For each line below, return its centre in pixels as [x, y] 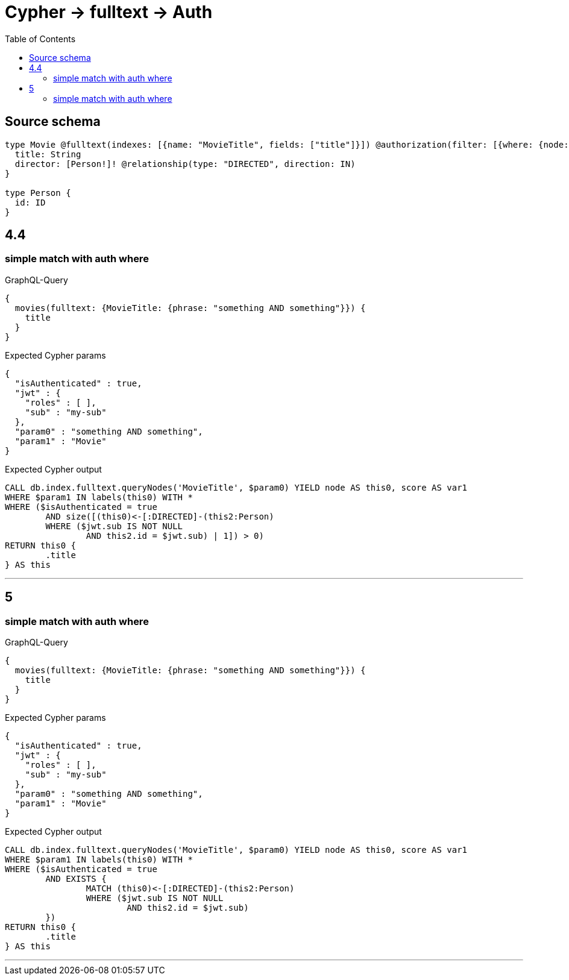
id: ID [30, 202]
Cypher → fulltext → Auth [109, 12]
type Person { [38, 193]
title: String [48, 154]
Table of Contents [40, 39]
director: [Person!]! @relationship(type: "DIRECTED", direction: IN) [185, 164]
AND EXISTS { [76, 879]
